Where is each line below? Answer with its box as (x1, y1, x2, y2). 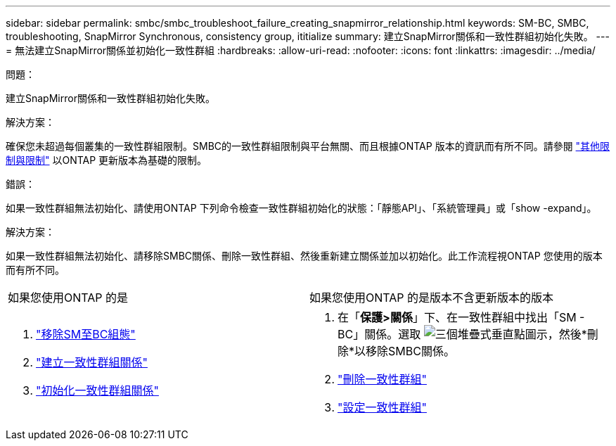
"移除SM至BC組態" (36, 327, 136, 341)
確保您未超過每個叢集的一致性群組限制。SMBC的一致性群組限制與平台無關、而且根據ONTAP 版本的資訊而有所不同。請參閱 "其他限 (6, 140, 610, 152)
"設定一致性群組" (338, 400, 427, 414)
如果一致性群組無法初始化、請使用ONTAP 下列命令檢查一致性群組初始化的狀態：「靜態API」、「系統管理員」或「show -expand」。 (6, 202, 597, 214)
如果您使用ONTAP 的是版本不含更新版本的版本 (309, 291, 554, 305)
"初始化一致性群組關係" (36, 383, 159, 397)
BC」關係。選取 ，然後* (338, 327, 587, 341)
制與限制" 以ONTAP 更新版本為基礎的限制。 (6, 154, 207, 166)
